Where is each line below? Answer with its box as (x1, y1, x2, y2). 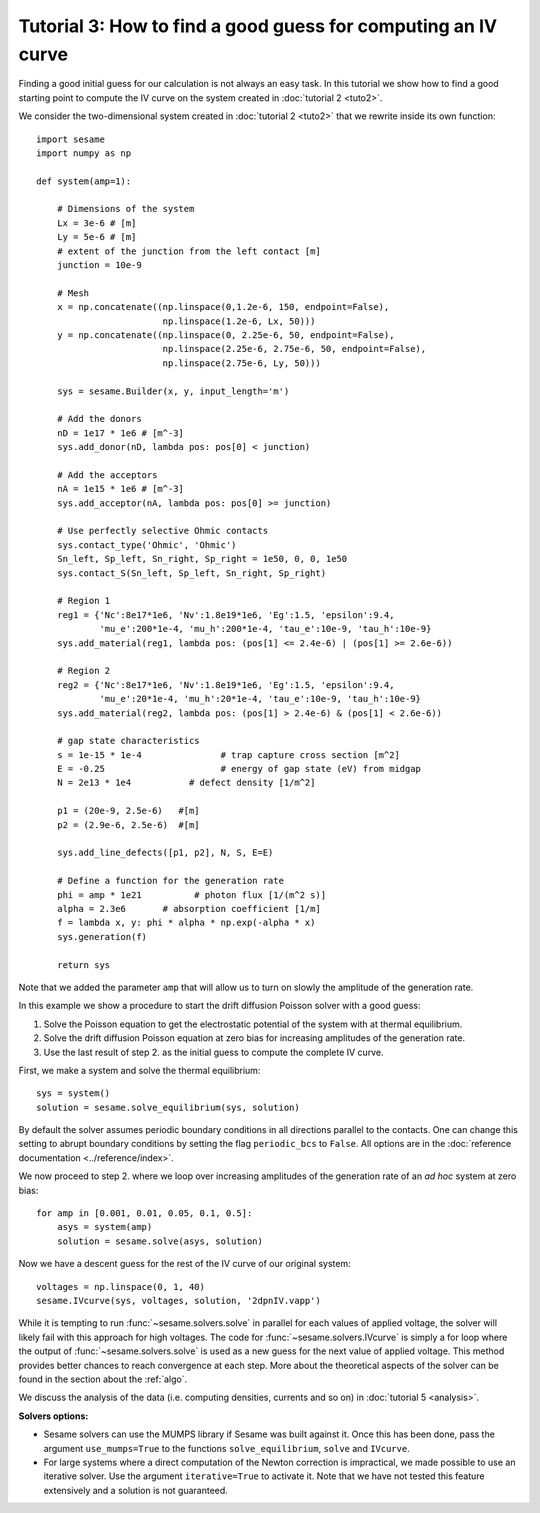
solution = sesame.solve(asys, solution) (56, 1235, 264, 1247)
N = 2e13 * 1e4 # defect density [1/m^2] (56, 777, 316, 789)
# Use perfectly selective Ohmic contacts (56, 525, 269, 537)
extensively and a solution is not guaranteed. (43, 1484, 229, 1496)
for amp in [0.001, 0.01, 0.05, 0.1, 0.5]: (36, 1208, 253, 1219)
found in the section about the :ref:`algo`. (18, 1373, 188, 1385)
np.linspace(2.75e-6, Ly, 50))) (162, 357, 322, 369)
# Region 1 (56, 595, 111, 607)
